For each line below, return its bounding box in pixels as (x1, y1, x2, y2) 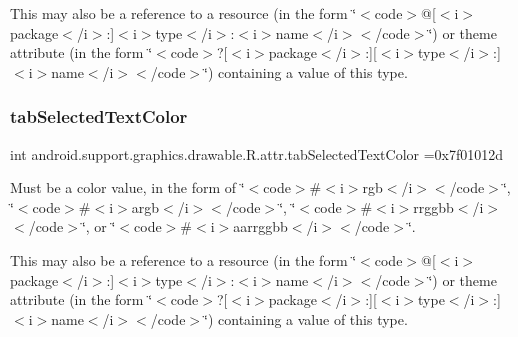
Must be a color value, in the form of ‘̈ (10, 177, 245, 198)
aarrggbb (233, 216, 288, 237)
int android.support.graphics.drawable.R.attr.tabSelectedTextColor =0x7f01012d (10, 143, 504, 164)
